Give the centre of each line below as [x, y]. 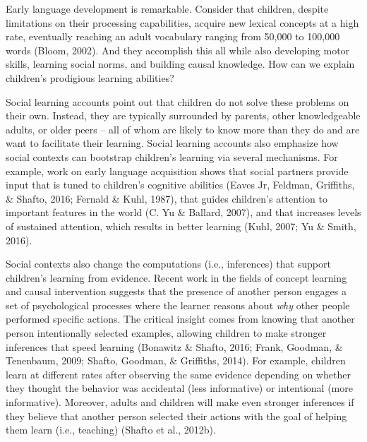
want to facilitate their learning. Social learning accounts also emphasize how [172, 143]
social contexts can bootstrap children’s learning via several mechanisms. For [172, 156]
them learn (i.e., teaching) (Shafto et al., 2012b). [111, 430]
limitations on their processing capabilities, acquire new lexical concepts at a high [182, 22]
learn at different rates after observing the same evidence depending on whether [178, 374]
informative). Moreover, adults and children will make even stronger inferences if [180, 402]
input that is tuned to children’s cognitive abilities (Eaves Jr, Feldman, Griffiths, [180, 185]
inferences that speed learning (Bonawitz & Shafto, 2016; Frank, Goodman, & [174, 346]
